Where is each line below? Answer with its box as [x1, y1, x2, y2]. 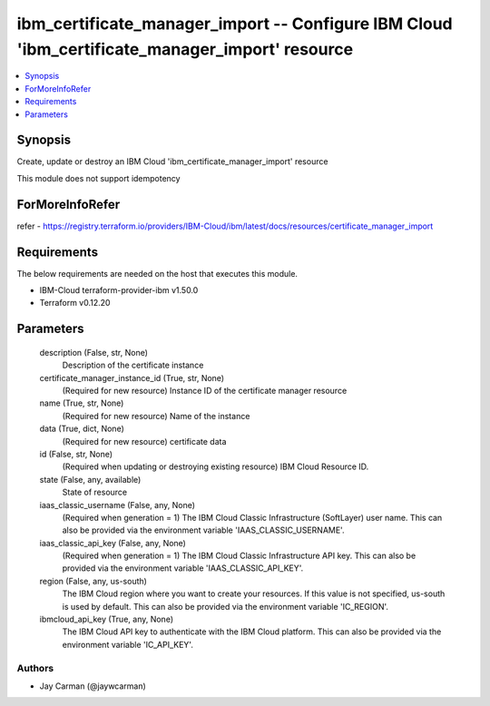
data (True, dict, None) [39, 423, 124, 435]
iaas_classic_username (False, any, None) [39, 499, 195, 510]
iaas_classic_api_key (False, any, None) [39, 537, 186, 548]
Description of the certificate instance [62, 359, 204, 371]
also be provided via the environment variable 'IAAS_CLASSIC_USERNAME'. [62, 525, 345, 535]
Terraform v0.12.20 [39, 298, 111, 309]
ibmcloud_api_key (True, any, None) [39, 613, 174, 625]
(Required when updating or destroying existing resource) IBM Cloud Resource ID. [62, 461, 369, 472]
